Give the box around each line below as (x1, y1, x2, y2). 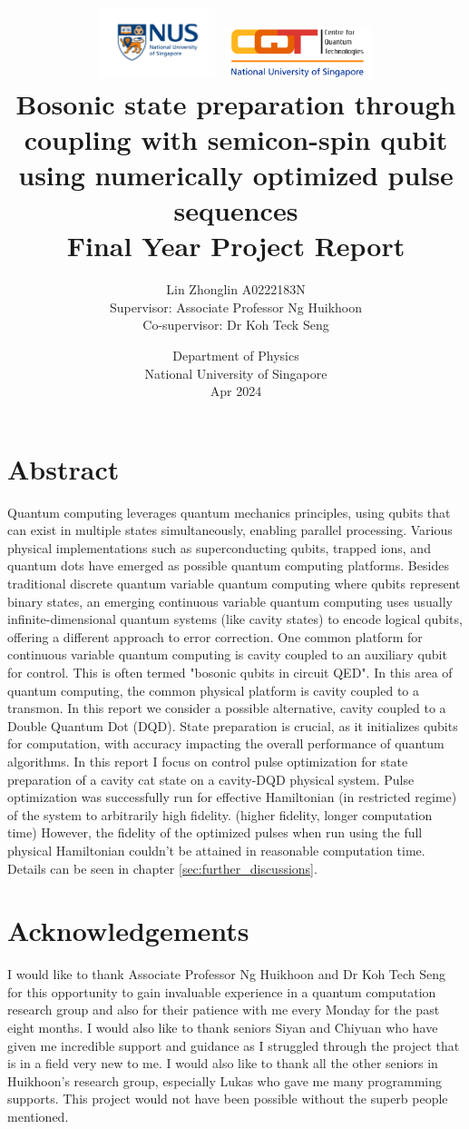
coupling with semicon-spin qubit (24, 120, 448, 157)
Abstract (7, 450, 120, 487)
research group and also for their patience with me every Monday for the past (7, 1000, 440, 1019)
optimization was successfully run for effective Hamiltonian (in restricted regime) (7, 787, 457, 807)
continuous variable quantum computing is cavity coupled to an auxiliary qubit (7, 645, 447, 664)
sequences (173, 192, 298, 229)
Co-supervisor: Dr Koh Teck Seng (142, 315, 329, 334)
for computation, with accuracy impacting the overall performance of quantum (7, 734, 445, 753)
